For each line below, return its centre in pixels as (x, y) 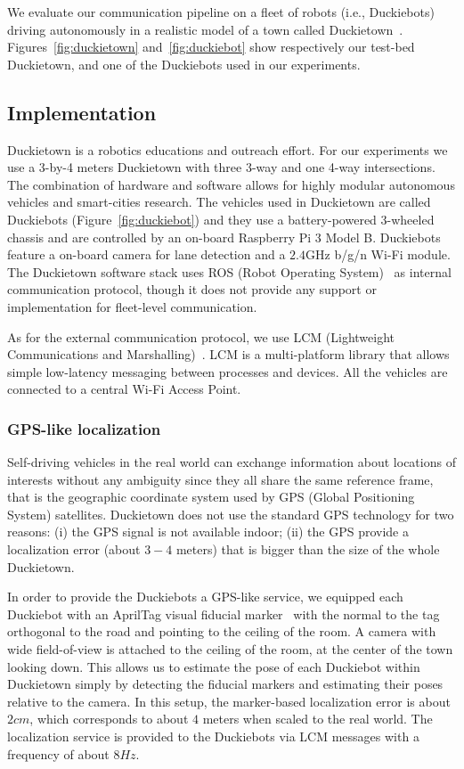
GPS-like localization (84, 428)
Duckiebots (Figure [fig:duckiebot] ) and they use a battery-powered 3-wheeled (221, 219)
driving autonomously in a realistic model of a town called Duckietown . (205, 29)
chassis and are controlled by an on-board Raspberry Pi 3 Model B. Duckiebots (224, 237)
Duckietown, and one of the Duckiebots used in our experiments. (184, 64)
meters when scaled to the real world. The (317, 719)
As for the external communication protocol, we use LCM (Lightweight (201, 336)
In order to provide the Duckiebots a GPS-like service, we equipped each (205, 597)
